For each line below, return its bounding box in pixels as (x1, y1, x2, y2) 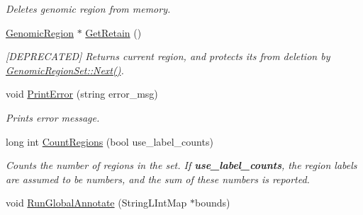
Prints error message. (6, 110, 100, 124)
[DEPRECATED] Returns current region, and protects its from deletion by (6, 49, 330, 64)
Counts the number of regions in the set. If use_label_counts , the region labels (6, 158, 357, 173)
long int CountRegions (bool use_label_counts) (6, 134, 213, 149)
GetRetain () (85, 25, 142, 40)
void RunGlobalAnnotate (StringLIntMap (6, 195, 187, 210)
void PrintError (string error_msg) (6, 86, 158, 101)
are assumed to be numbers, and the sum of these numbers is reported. (6, 171, 310, 186)
